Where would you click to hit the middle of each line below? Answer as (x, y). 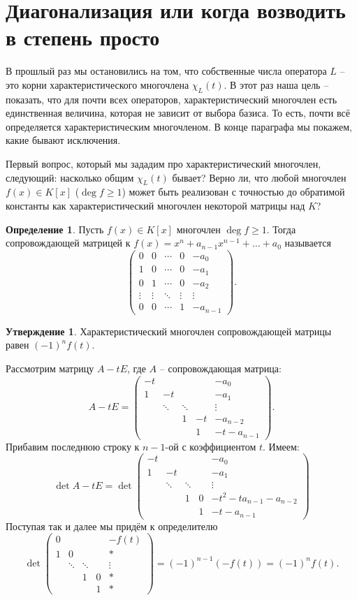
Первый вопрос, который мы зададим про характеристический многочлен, (163, 164)
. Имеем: (281, 446)
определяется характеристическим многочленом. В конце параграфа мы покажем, (179, 126)
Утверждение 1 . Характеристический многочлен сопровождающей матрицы (169, 331)
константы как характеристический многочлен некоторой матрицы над (155, 206)
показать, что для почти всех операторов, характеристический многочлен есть (172, 99)
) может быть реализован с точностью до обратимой (233, 192)
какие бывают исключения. (63, 140)
